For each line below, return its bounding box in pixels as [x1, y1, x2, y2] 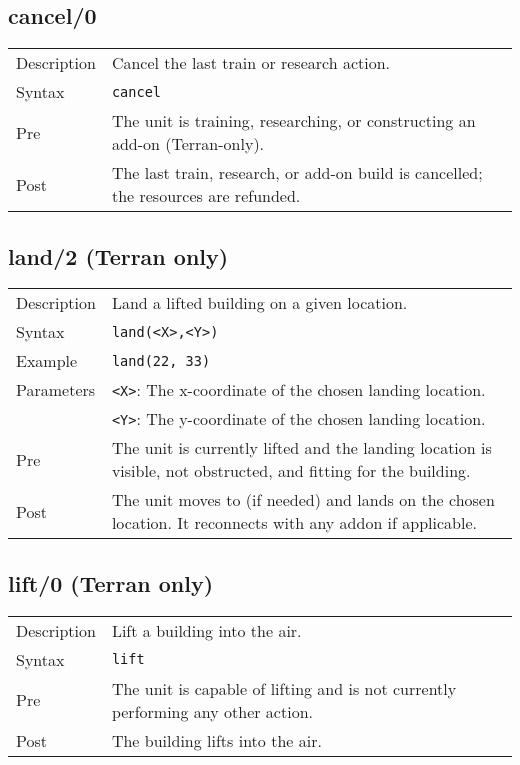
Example [16, 349, 78, 373]
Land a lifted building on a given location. [111, 291, 408, 315]
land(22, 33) [111, 352, 211, 369]
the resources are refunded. [111, 184, 301, 208]
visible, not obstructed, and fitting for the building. [111, 459, 471, 483]
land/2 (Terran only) [8, 240, 229, 271]
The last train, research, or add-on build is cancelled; [111, 161, 483, 185]
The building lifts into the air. [111, 728, 322, 752]
